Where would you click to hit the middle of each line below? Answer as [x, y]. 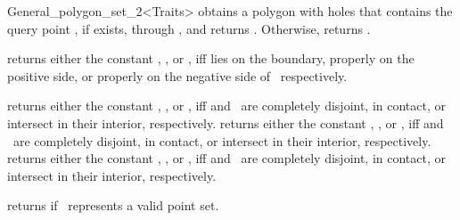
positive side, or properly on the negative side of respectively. [177, 75]
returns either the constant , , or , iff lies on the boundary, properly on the [211, 58]
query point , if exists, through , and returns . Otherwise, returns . [189, 28]
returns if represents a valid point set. [113, 205]
